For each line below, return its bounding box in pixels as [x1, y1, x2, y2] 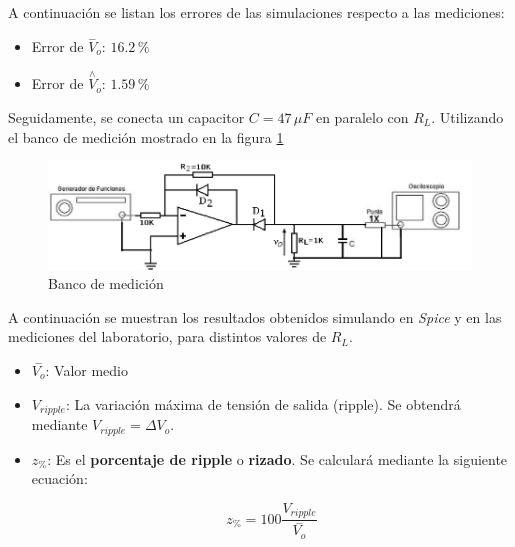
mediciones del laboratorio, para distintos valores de [8, 326, 327, 347]
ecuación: [31, 468, 88, 489]
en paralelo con [315, 107, 409, 127]
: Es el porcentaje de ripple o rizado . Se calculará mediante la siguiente [47, 448, 508, 469]
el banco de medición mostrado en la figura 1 [8, 126, 284, 147]
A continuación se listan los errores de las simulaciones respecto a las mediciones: [8, 2, 505, 22]
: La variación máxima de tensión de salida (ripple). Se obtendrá [65, 393, 461, 414]
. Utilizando [431, 107, 504, 127]
